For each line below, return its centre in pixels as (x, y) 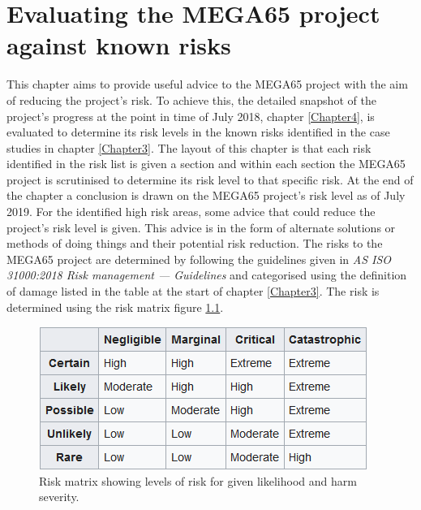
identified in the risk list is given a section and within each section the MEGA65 (206, 164)
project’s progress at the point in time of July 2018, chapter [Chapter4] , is (191, 116)
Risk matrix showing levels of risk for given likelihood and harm (198, 480)
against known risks (119, 45)
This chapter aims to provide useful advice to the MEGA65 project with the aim (207, 84)
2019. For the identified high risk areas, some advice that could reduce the (191, 212)
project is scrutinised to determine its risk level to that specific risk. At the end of (210, 179)
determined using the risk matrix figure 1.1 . (115, 307)
